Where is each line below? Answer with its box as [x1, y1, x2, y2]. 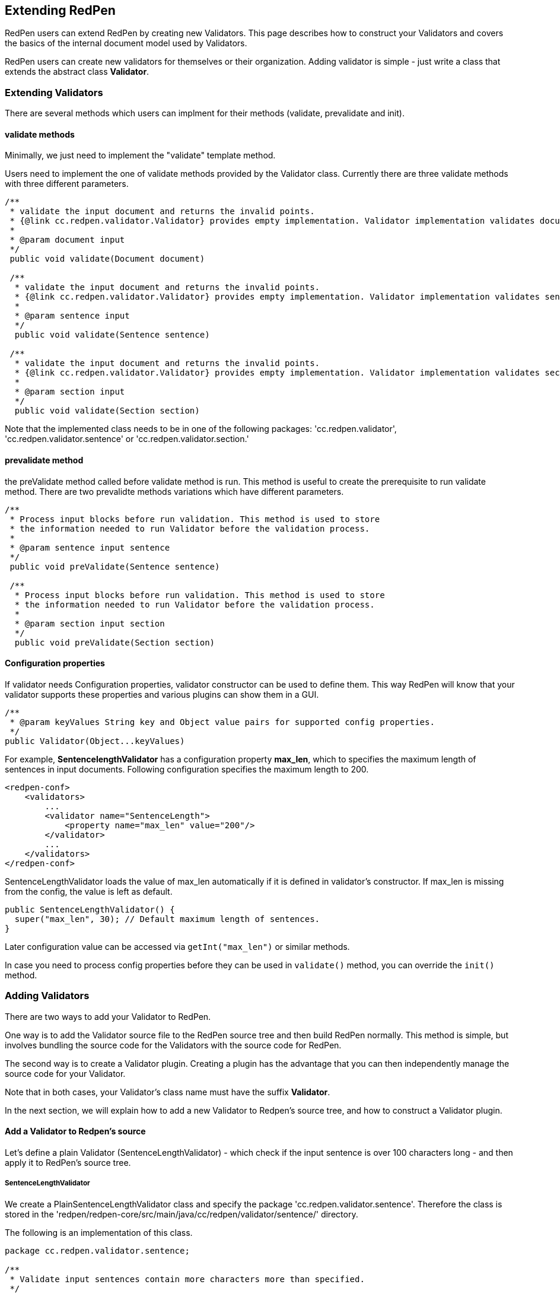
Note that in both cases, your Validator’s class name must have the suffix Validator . [5, 1086, 330, 1097]
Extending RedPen [5, 3, 116, 18]
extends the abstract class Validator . [5, 66, 149, 77]
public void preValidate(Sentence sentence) [9, 561, 220, 571]
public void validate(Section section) [14, 406, 200, 416]
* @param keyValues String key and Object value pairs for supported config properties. [9, 717, 435, 727]
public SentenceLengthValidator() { [5, 904, 175, 914]
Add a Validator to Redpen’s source [5, 1126, 146, 1137]
